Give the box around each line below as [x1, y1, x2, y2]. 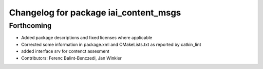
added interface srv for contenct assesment [21, 48, 110, 54]
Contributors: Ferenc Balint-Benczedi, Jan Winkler [21, 55, 122, 61]
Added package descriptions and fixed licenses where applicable [21, 35, 152, 41]
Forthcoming [9, 21, 52, 30]
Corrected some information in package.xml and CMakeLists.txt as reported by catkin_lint [21, 41, 202, 47]
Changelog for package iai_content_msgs [9, 7, 181, 18]
